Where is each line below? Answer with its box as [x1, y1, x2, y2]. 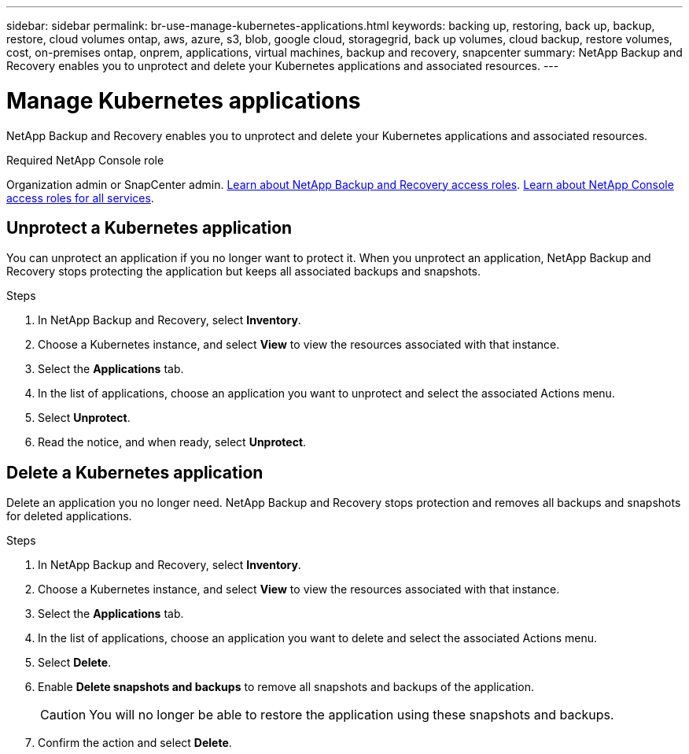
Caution [40, 707, 87, 723]
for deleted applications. [6, 509, 132, 523]
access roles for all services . [6, 190, 154, 205]
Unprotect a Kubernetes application [6, 217, 293, 238]
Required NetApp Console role [6, 153, 164, 167]
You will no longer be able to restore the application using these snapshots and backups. [89, 707, 614, 723]
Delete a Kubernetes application [6, 462, 263, 482]
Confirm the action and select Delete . [38, 736, 232, 750]
